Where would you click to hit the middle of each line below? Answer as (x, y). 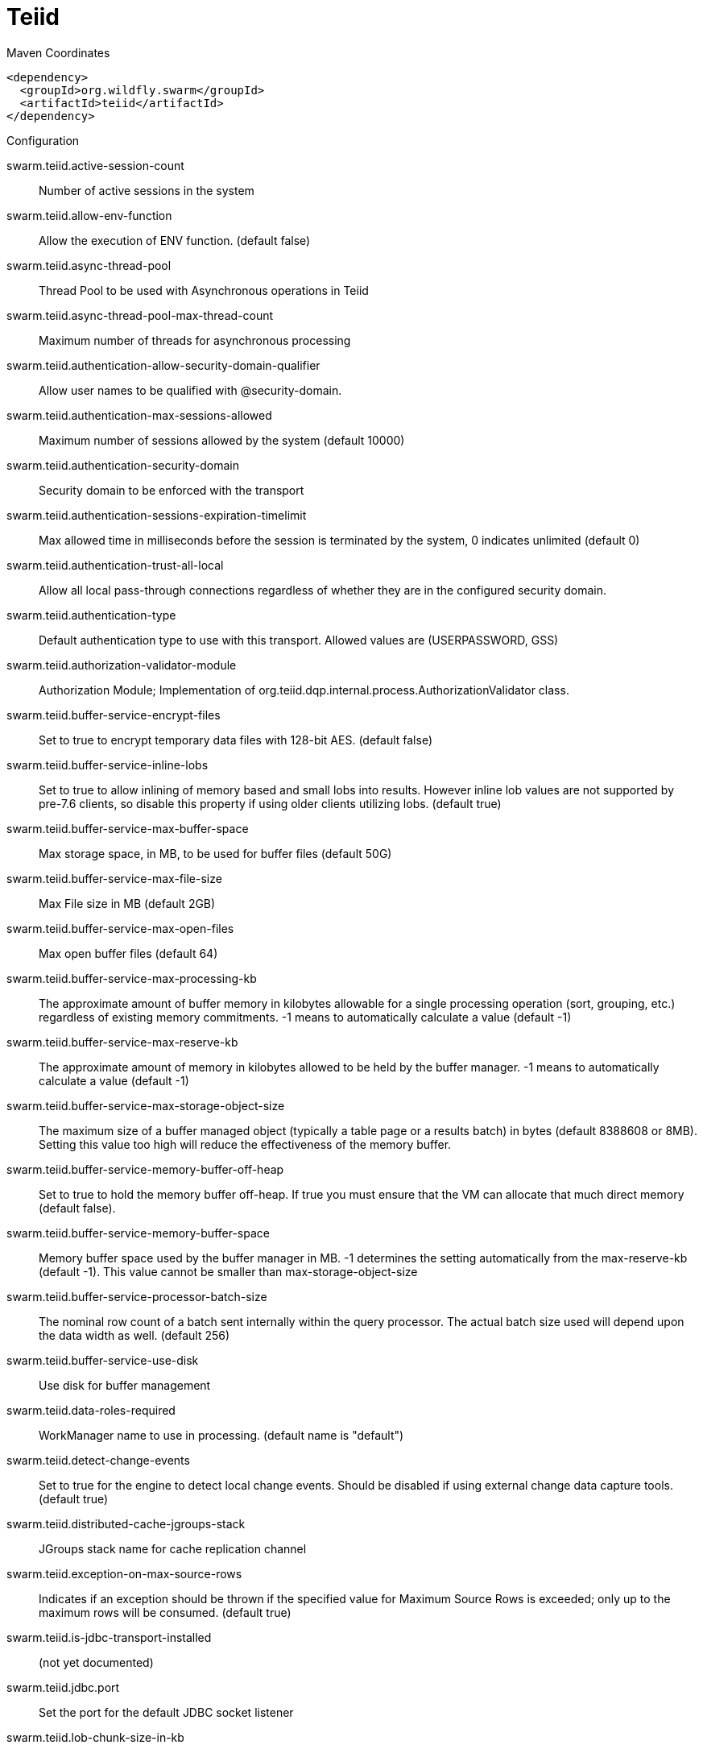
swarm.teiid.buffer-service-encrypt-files (114, 715)
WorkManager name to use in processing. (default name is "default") (221, 1435)
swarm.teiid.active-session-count (95, 165)
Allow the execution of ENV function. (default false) (175, 240)
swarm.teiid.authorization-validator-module (122, 665)
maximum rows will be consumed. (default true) (165, 1612)
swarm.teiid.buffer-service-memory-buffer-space (138, 1233)
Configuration (43, 140)
